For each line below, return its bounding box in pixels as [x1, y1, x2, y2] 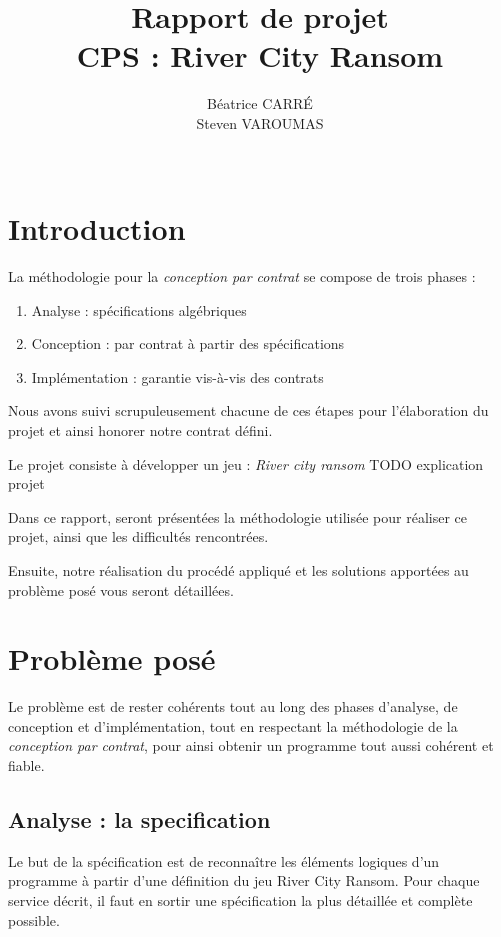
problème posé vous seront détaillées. [8, 579, 234, 600]
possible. [8, 909, 60, 930]
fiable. [8, 755, 45, 776]
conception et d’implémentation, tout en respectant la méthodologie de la [8, 715, 458, 736]
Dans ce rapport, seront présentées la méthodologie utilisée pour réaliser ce [8, 506, 468, 527]
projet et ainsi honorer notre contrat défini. [8, 420, 273, 440]
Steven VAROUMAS [196, 112, 324, 133]
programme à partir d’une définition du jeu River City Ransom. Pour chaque [8, 870, 480, 891]
